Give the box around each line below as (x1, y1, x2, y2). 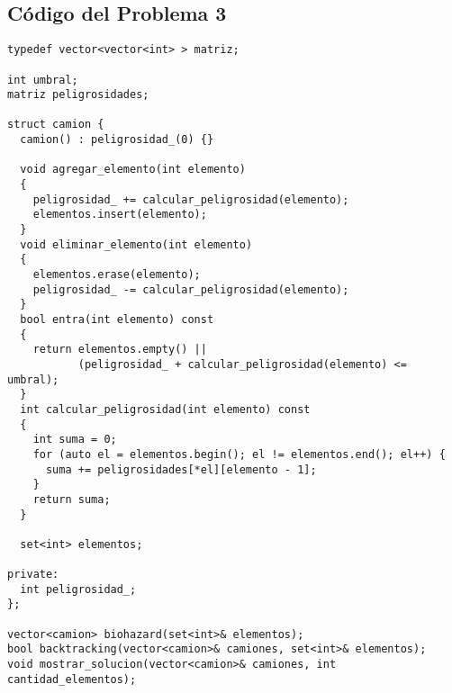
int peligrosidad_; (20, 582, 137, 596)
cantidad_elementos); (7, 672, 137, 686)
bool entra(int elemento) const (20, 313, 214, 327)
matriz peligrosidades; (7, 88, 149, 102)
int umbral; (7, 73, 78, 86)
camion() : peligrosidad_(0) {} (20, 133, 214, 147)
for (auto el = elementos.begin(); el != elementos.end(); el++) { (32, 447, 446, 461)
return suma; (32, 492, 111, 506)
